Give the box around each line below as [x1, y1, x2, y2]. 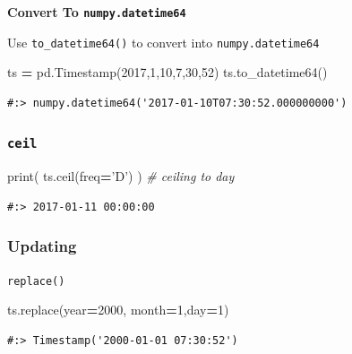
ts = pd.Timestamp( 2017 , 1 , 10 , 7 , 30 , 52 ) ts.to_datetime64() [7, 63, 328, 82]
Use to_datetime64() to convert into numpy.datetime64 [7, 32, 320, 51]
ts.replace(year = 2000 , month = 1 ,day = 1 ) [7, 300, 229, 319]
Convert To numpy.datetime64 [7, 3, 186, 21]
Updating [7, 235, 77, 257]
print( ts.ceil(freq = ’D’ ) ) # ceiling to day [7, 167, 235, 186]
